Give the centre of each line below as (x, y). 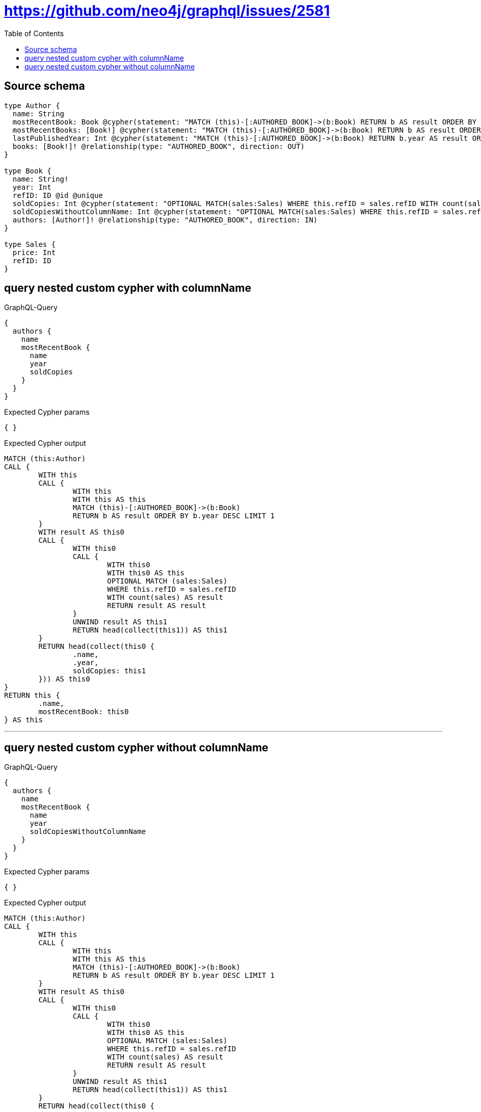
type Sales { (30, 244)
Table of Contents (34, 33)
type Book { (28, 171)
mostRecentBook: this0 (84, 712)
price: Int (34, 252)
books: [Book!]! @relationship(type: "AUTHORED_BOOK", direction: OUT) (159, 146)
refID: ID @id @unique (58, 195)
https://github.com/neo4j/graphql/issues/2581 (167, 11)
